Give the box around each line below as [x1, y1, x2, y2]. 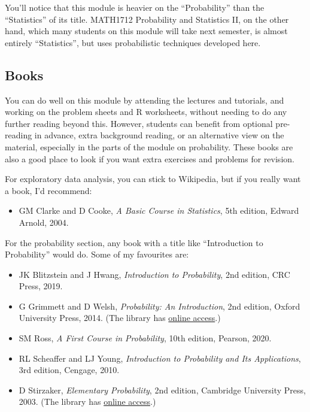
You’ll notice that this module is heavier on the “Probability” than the [5, 1, 265, 13]
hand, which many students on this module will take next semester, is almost [5, 25, 288, 37]
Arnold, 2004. [19, 216, 69, 228]
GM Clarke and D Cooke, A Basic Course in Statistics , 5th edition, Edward [19, 204, 299, 217]
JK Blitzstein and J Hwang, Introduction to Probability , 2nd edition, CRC [19, 268, 290, 280]
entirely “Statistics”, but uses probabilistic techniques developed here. [5, 36, 261, 49]
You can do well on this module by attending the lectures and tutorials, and [5, 93, 284, 106]
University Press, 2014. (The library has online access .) [19, 311, 221, 324]
